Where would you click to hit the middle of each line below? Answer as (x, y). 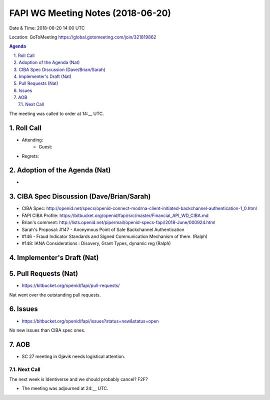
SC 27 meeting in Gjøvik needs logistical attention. (73, 356)
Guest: (45, 147)
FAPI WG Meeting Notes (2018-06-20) (90, 13)
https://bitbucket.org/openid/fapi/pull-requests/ (71, 285)
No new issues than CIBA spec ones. (47, 330)
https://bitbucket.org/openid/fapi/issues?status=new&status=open (90, 321)
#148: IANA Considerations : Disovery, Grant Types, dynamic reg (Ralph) (96, 243)
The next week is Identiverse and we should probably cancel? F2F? (78, 379)
